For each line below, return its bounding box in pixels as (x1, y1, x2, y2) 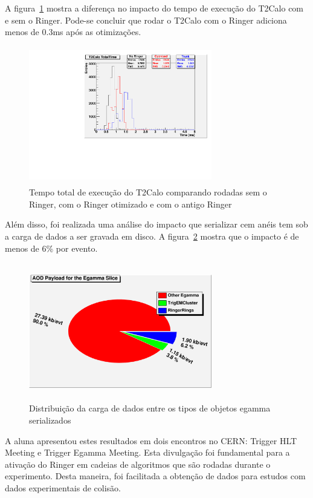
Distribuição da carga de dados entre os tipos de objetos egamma (29, 402, 271, 414)
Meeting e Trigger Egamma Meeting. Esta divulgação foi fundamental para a (5, 446, 290, 459)
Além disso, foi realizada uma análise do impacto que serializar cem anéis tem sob (5, 218, 308, 231)
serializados (29, 414, 71, 427)
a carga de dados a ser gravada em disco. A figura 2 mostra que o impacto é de (5, 229, 299, 242)
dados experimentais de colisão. (5, 482, 121, 494)
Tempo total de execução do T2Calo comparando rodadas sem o (29, 186, 267, 198)
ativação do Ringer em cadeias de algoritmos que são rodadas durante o (5, 457, 271, 470)
